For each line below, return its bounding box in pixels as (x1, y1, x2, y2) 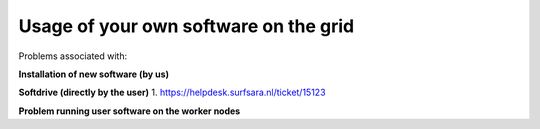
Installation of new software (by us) (18, 68, 170, 80)
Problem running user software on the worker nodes (18, 105, 241, 117)
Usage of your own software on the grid (18, 15, 355, 37)
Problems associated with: (18, 50, 128, 62)
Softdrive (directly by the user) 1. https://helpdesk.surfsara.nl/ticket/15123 (18, 86, 326, 99)
